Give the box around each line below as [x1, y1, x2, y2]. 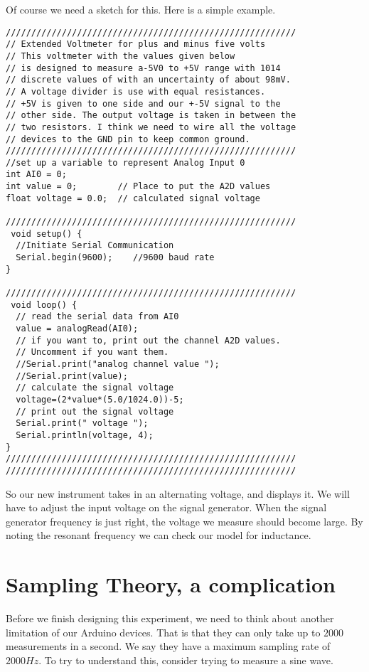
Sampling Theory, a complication [6, 570, 336, 599]
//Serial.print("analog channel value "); [16, 358, 220, 369]
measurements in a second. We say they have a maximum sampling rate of [6, 639, 331, 654]
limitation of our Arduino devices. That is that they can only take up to [6, 624, 321, 639]
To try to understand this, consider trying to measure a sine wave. [44, 652, 333, 667]
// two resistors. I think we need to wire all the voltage [6, 122, 296, 132]
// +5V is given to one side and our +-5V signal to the [6, 98, 281, 109]
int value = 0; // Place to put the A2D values [6, 181, 271, 192]
